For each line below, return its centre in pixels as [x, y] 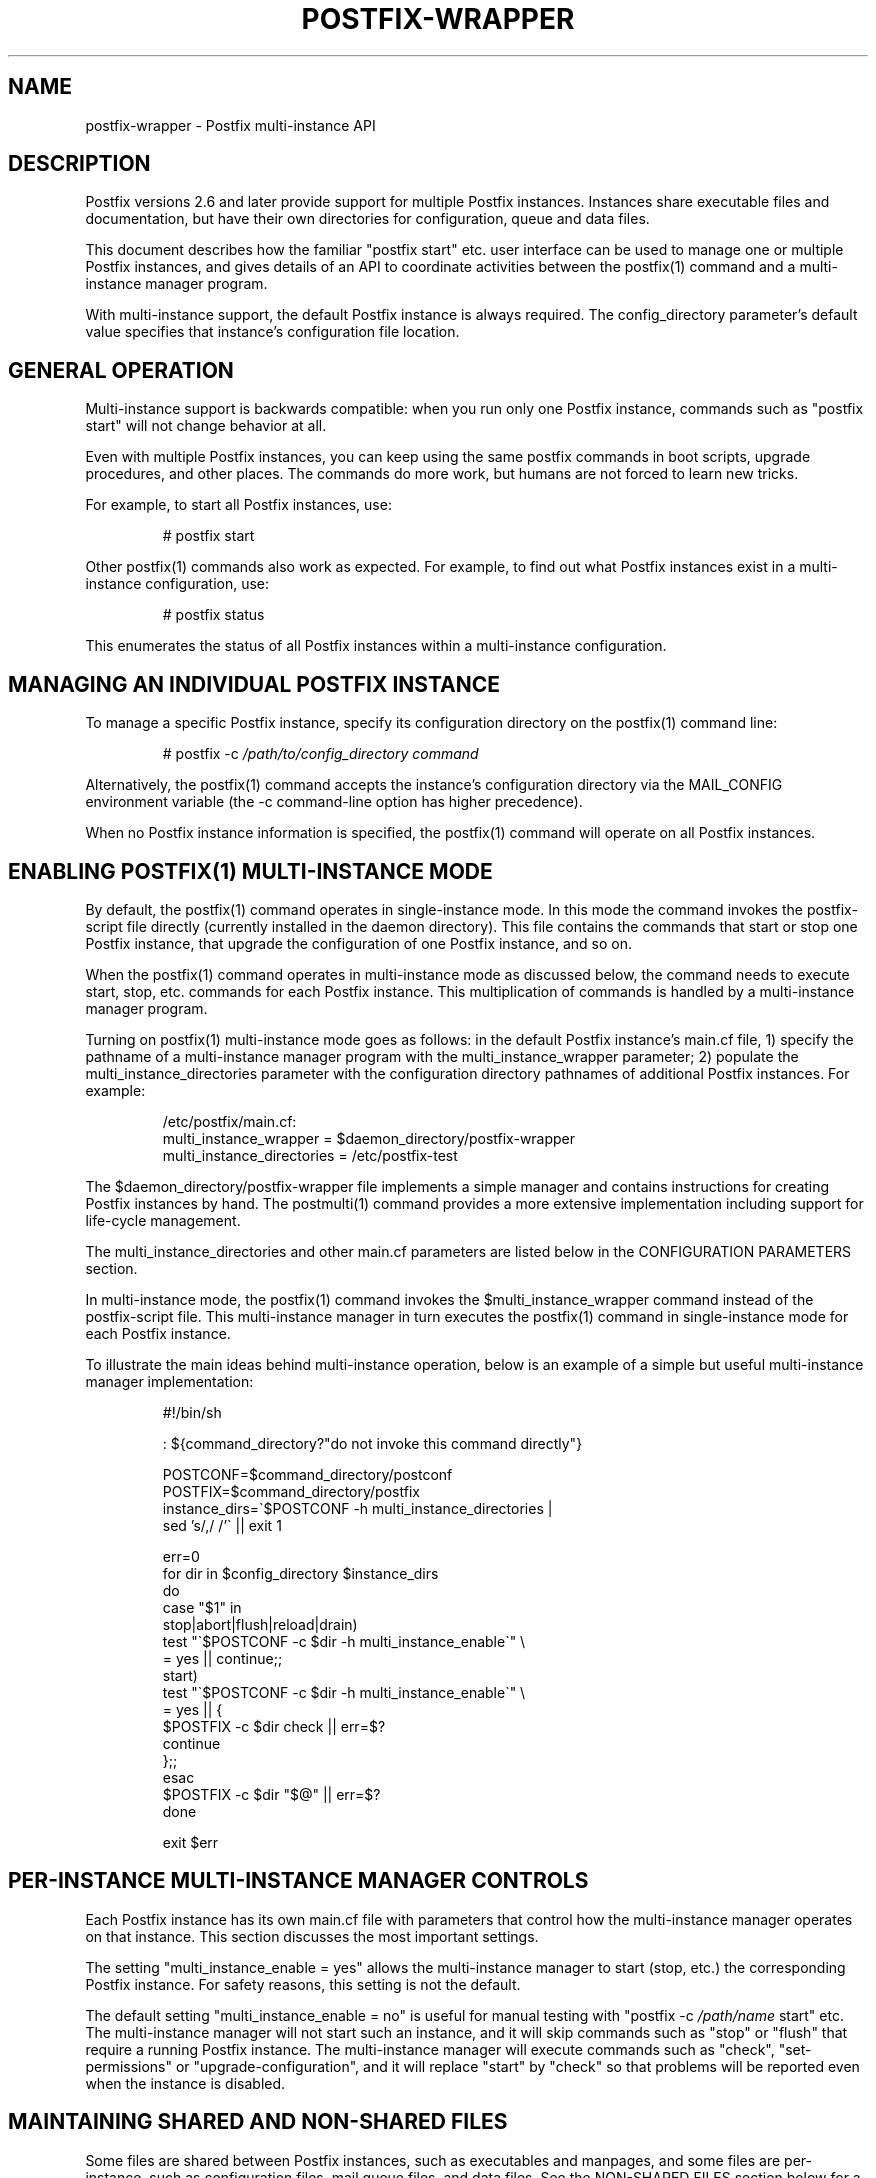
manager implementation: [169, 1381]
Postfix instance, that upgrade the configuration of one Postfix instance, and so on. [358, 943]
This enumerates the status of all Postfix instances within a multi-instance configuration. [376, 646]
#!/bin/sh [192, 1412]
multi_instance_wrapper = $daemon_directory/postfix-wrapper [369, 1138]
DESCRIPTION [79, 164]
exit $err [190, 1842]
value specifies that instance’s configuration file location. [272, 332]
